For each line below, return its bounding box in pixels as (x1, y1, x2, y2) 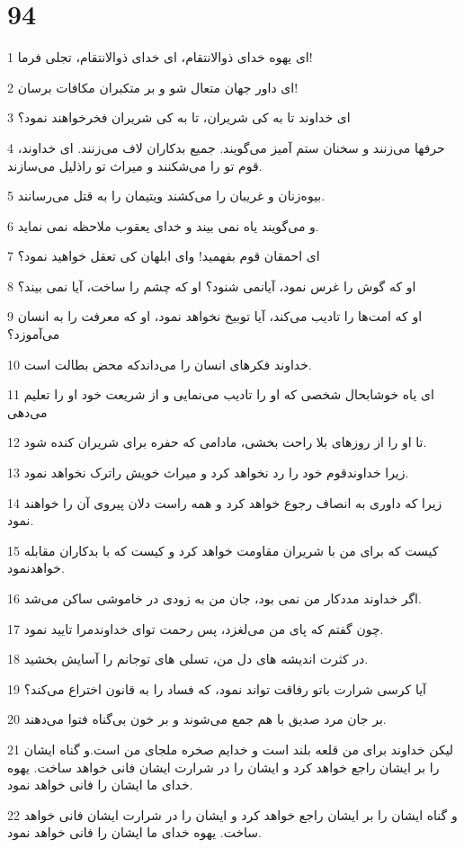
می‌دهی (7, 402, 48, 421)
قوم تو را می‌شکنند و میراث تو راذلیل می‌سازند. (7, 156, 263, 174)
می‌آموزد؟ (7, 325, 60, 344)
